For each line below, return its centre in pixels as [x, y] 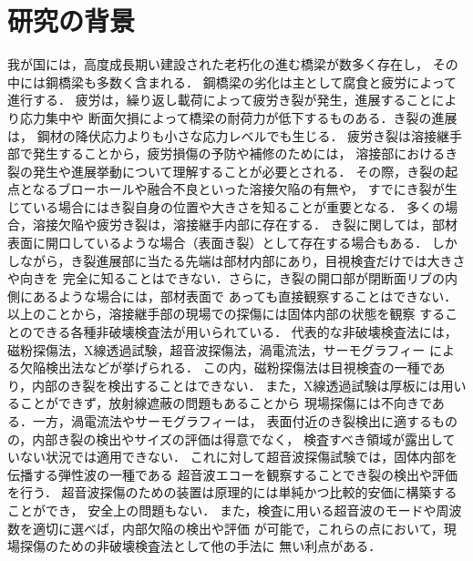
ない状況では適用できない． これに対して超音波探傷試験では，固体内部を [239, 457]
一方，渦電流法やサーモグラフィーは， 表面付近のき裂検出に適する [232, 421]
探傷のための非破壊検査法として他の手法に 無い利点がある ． [201, 546]
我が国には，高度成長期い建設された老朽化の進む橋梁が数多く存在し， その [233, 64]
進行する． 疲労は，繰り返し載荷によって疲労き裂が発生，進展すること [220, 100]
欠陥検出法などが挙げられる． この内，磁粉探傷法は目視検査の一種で [226, 367]
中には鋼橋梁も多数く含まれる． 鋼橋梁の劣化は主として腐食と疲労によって [232, 82]
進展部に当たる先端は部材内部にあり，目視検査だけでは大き [274, 260]
